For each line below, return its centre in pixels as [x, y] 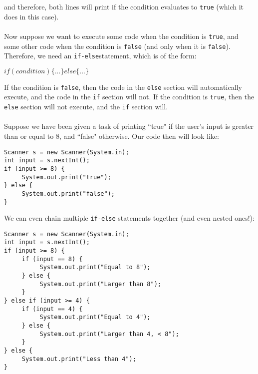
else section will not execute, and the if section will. [86, 107]
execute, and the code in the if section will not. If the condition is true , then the [129, 97]
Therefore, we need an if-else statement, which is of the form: [100, 56]
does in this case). [31, 16]
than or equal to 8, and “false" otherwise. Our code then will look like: [112, 136]
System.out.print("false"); [68, 193]
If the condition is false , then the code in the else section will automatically [123, 87]
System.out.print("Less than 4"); [79, 359]
